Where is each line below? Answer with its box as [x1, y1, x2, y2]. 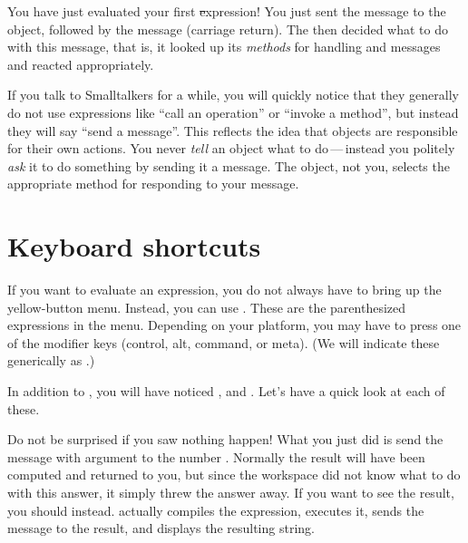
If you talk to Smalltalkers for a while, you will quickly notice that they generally [7, 85, 459, 104]
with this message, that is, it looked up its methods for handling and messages [7, 37, 441, 56]
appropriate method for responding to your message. [7, 174, 299, 193]
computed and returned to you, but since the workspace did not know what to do [7, 465, 461, 484]
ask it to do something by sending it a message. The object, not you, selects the [7, 156, 450, 175]
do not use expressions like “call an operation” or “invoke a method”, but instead [7, 102, 459, 121]
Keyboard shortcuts [7, 228, 261, 265]
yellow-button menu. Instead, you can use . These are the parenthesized [7, 297, 406, 316]
